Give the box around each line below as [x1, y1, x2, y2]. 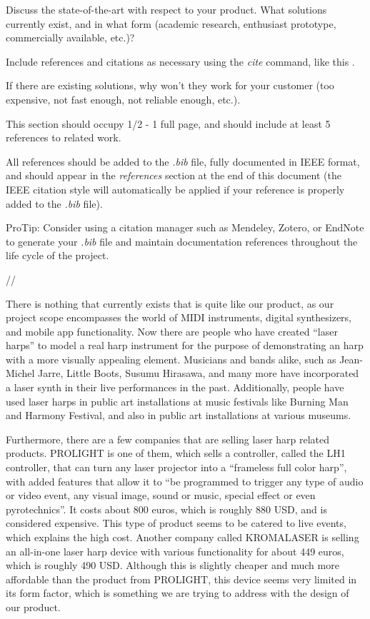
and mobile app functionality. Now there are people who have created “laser [6, 323, 338, 338]
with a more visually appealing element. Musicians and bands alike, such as [6, 351, 336, 366]
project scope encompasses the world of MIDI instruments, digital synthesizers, [6, 310, 352, 325]
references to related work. [6, 130, 121, 145]
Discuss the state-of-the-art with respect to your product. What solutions [6, 2, 327, 16]
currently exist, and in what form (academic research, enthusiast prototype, [6, 16, 336, 31]
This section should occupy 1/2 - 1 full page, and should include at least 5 [6, 116, 331, 131]
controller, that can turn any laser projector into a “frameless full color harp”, [6, 460, 347, 475]
